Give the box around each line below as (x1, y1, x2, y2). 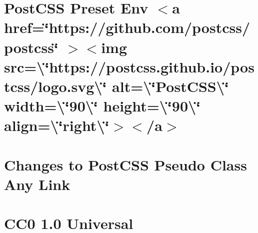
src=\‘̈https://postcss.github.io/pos (4, 56, 254, 76)
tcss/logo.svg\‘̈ (4, 75, 107, 96)
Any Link (4, 173, 70, 194)
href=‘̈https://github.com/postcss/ (4, 17, 250, 37)
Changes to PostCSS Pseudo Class (4, 154, 247, 174)
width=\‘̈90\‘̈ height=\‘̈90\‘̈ (4, 95, 201, 116)
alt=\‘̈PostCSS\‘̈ (112, 75, 229, 96)
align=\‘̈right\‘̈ (4, 115, 109, 135)
